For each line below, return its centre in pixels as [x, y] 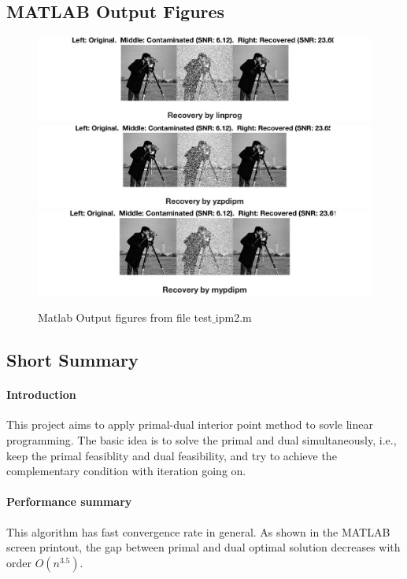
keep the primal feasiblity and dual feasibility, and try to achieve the [172, 455]
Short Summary [72, 360]
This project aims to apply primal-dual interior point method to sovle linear [190, 424]
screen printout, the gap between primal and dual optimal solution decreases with [203, 547]
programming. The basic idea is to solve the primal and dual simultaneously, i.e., [202, 440]
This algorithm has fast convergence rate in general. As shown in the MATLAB [198, 531]
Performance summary [69, 502]
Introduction [41, 395]
